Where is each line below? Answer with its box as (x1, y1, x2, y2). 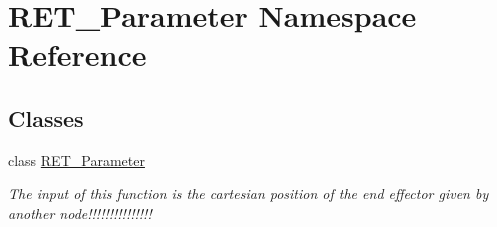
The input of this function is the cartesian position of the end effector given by (8, 183, 489, 204)
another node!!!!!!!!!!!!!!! (8, 202, 152, 223)
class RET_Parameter (8, 149, 145, 170)
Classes (8, 102, 84, 133)
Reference (8, 34, 147, 75)
